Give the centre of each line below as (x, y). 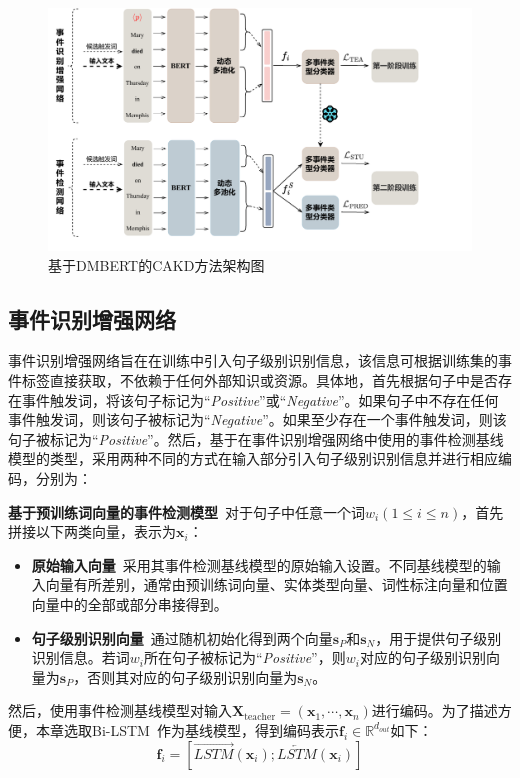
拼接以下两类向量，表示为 (92, 531)
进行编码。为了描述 (434, 710)
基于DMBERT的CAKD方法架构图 (156, 264)
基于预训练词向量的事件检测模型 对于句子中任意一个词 (186, 511)
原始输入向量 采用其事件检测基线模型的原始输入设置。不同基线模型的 (259, 564)
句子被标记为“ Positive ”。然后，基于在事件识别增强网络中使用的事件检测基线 (256, 438)
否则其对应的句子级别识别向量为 (192, 676)
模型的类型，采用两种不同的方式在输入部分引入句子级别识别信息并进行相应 (253, 458)
